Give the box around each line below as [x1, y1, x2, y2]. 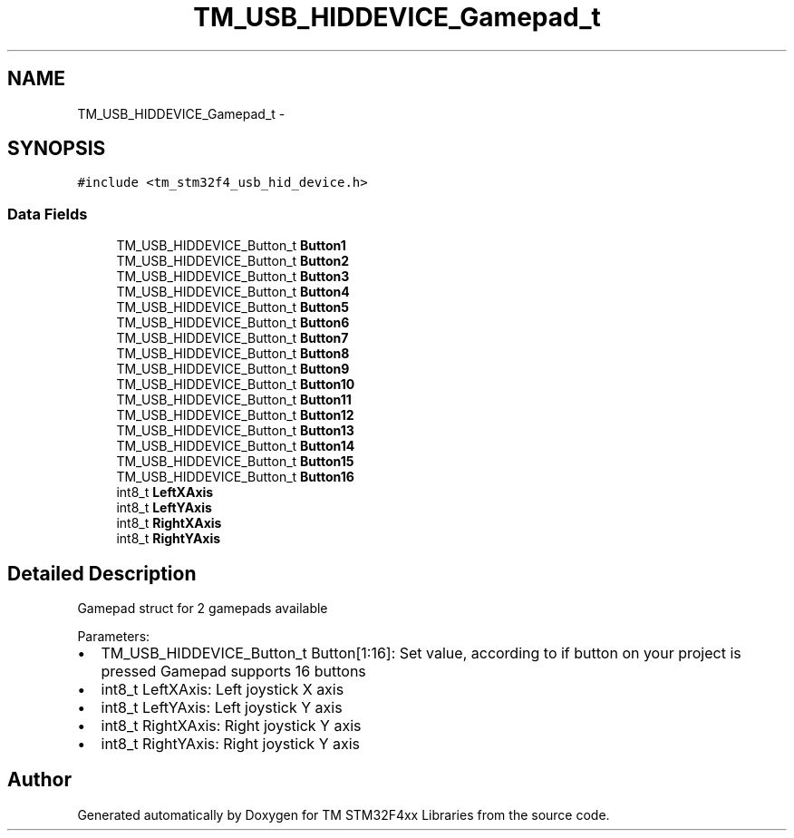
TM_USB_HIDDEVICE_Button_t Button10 [116, 376, 355, 393]
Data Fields [7, 204, 88, 223]
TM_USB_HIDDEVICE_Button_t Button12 [116, 407, 354, 424]
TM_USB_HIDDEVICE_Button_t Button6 [116, 315, 350, 331]
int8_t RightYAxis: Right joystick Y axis [101, 735, 361, 754]
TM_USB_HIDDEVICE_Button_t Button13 [116, 423, 354, 439]
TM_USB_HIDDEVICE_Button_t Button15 [116, 453, 354, 470]
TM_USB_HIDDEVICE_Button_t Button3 [116, 268, 350, 285]
